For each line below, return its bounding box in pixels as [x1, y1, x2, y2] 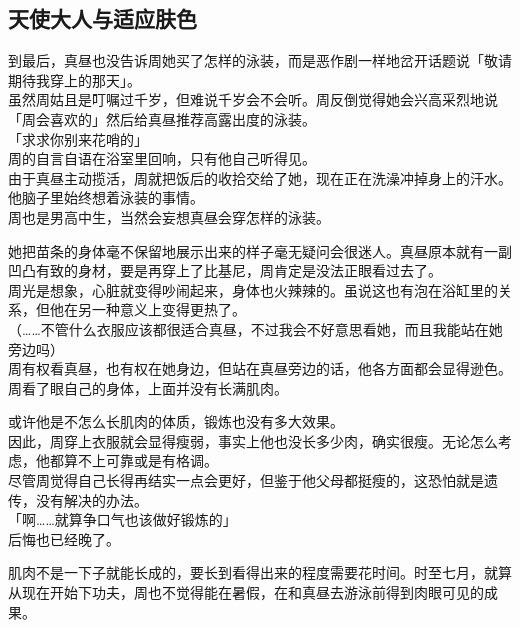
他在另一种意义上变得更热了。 [49, 299, 246, 320]
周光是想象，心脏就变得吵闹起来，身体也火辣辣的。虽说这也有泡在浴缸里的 [8, 279, 498, 300]
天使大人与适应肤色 [8, 3, 197, 34]
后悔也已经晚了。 [8, 528, 120, 549]
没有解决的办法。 [35, 489, 148, 510]
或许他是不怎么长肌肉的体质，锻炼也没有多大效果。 [8, 411, 344, 432]
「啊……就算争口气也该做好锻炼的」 [8, 509, 237, 530]
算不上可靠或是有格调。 [63, 450, 218, 471]
